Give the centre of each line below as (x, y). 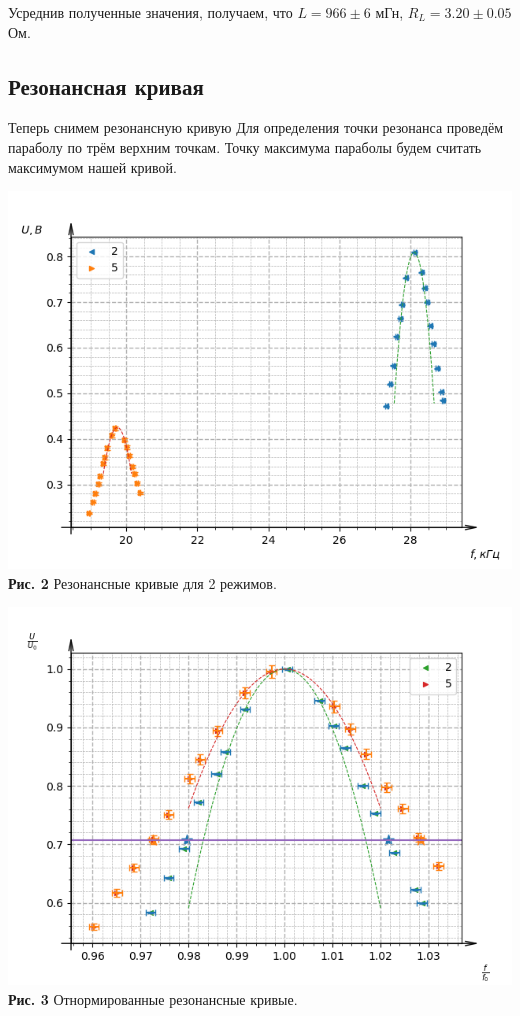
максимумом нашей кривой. (92, 166)
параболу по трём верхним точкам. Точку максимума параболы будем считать (245, 146)
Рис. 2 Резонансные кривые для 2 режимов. (142, 582)
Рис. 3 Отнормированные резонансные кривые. (153, 998)
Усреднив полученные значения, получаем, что (150, 12)
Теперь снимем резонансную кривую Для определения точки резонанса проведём (256, 127)
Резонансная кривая (106, 85)
